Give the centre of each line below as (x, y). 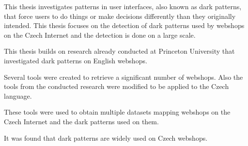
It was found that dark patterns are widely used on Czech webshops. (106, 138)
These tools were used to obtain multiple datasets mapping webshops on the (117, 112)
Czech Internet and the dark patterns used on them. (81, 121)
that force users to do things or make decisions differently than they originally (120, 16)
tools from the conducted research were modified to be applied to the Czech (116, 86)
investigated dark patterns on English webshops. (76, 60)
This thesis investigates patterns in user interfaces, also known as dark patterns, (123, 6)
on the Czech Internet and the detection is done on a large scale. (100, 35)
